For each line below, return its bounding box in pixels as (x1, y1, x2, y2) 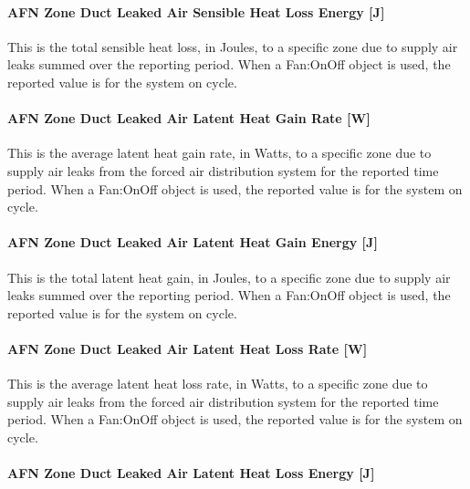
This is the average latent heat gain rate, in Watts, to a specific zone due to (7, 143, 432, 162)
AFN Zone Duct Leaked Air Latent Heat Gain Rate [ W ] (7, 109, 371, 128)
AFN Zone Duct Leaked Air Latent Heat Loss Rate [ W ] (7, 338, 368, 358)
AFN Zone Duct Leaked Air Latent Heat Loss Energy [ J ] (7, 463, 375, 483)
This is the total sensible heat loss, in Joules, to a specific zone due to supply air (7, 36, 458, 56)
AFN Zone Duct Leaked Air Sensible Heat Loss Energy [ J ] (7, 2, 385, 21)
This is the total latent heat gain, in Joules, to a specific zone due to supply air (7, 267, 451, 286)
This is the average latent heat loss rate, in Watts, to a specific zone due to (7, 374, 428, 393)
